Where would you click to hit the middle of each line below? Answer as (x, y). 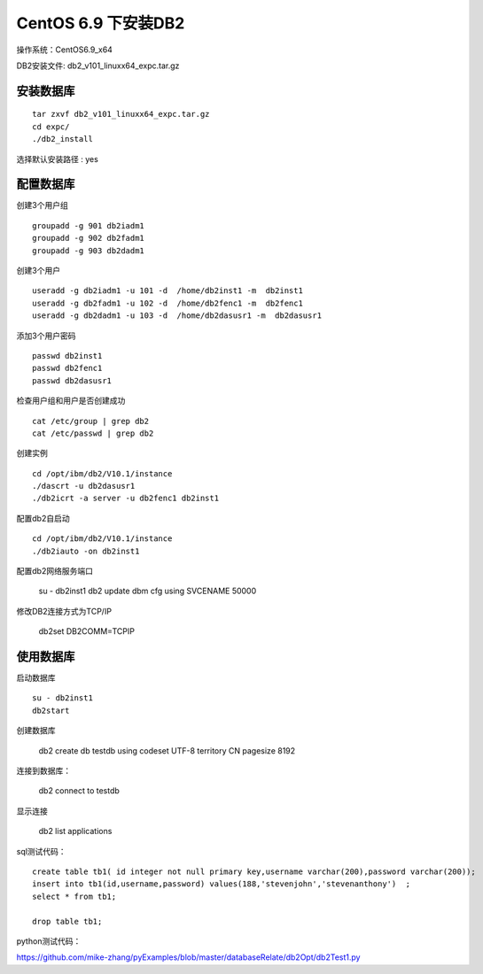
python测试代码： (49, 941)
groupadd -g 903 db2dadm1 (89, 251)
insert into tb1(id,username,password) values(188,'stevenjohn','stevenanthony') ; (222, 884)
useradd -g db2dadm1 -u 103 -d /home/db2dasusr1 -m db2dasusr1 (177, 316)
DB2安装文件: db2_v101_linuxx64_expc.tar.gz (98, 66)
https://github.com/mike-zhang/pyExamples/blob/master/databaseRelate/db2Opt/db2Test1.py (188, 957)
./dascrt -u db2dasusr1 (84, 486)
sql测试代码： (41, 851)
